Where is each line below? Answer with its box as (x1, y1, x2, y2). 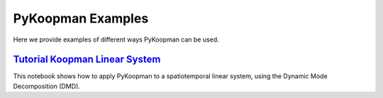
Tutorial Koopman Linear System (13, 54, 161, 66)
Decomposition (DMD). (13, 82, 81, 90)
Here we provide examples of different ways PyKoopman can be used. (13, 35, 219, 44)
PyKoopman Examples (13, 11, 149, 26)
